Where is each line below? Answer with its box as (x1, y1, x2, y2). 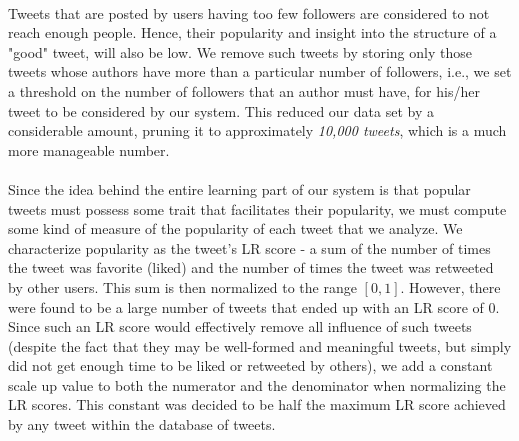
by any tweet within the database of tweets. (8, 414, 276, 435)
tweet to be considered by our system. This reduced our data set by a (8, 100, 434, 121)
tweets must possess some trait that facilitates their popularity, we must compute (8, 198, 507, 219)
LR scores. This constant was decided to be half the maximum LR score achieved (8, 394, 506, 415)
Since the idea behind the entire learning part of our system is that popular (8, 178, 471, 199)
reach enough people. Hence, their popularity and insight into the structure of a (8, 22, 497, 43)
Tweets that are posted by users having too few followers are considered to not (8, 2, 490, 23)
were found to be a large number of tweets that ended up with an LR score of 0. (8, 296, 500, 317)
